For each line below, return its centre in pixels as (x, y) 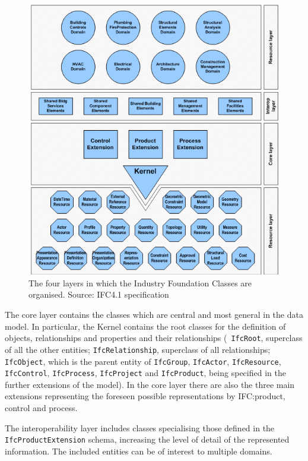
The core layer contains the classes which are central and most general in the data (154, 315)
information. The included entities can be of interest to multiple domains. (139, 451)
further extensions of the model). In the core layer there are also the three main (150, 384)
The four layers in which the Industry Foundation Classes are (140, 282)
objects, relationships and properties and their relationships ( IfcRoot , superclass (154, 338)
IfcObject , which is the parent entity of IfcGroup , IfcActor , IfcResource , (143, 361)
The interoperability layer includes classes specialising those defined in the (140, 427)
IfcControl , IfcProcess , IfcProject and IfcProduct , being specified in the (145, 373)
